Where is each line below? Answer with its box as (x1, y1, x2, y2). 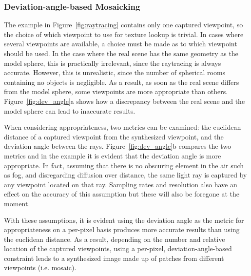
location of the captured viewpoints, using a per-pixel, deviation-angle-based (4, 243, 232, 254)
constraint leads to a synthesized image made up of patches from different (4, 253, 224, 263)
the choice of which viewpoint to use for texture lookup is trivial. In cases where (4, 29, 244, 39)
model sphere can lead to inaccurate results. (4, 105, 135, 116)
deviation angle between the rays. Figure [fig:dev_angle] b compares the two (4, 141, 231, 151)
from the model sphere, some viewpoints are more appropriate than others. (4, 86, 228, 97)
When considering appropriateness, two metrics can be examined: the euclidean (4, 122, 241, 132)
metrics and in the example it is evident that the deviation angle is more (4, 150, 221, 160)
